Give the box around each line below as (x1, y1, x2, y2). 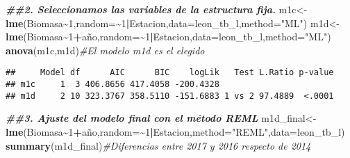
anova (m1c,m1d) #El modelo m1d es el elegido (6, 42, 205, 57)
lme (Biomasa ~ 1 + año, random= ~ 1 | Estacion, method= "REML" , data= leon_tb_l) (6, 124, 345, 139)
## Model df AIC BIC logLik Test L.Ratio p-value (6, 68, 334, 78)
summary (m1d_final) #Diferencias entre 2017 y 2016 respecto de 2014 (6, 138, 311, 152)
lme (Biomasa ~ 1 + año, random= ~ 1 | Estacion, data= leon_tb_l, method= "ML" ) (6, 29, 331, 44)
